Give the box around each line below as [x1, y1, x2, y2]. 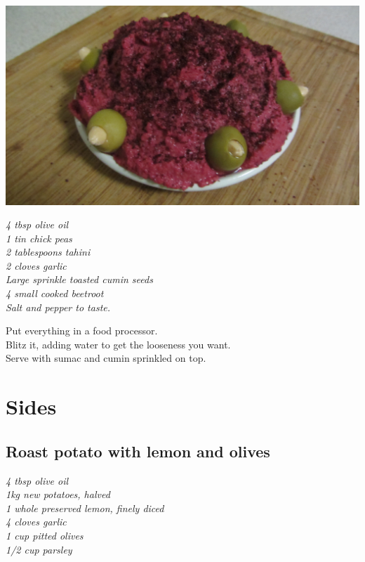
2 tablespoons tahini [6, 244, 91, 259]
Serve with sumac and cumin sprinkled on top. [6, 351, 206, 365]
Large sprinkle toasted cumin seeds [6, 272, 153, 287]
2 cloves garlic [6, 258, 67, 273]
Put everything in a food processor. [6, 323, 158, 338]
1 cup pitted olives [6, 528, 84, 542]
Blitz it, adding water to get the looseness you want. [6, 336, 231, 351]
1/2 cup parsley [6, 542, 72, 556]
